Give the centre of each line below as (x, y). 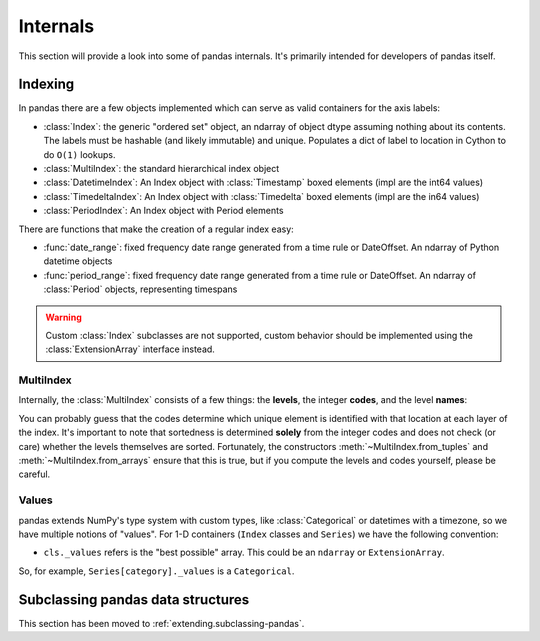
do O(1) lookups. (79, 154)
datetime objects (78, 261)
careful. (34, 474)
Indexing (46, 84)
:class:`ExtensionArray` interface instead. (130, 349)
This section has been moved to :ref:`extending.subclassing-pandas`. (161, 623)
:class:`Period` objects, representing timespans (140, 289)
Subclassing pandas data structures (134, 599)
